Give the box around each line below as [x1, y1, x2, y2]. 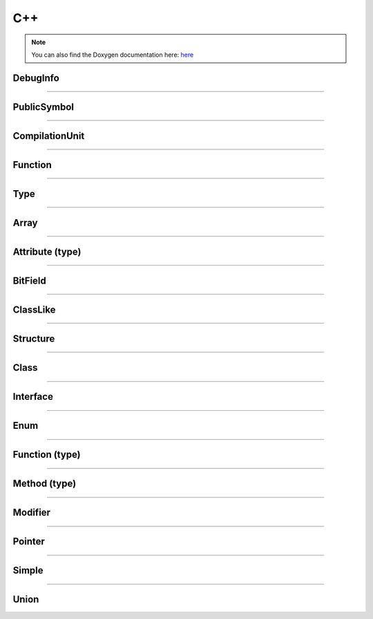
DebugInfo [12, 72, 60, 84]
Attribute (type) [12, 246, 82, 257]
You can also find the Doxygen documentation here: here [31, 50, 194, 59]
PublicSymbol [12, 101, 75, 113]
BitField [12, 275, 46, 286]
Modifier [12, 506, 51, 518]
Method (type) [12, 477, 77, 489]
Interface [12, 391, 53, 403]
